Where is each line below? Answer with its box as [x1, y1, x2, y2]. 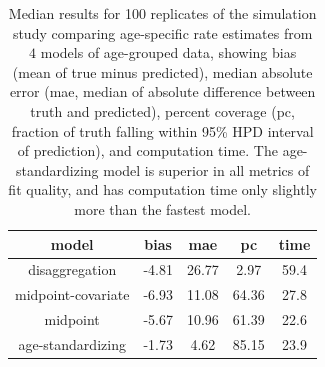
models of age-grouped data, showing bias [40, 42, 297, 63]
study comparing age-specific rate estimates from [12, 22, 313, 43]
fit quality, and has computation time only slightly [8, 179, 317, 200]
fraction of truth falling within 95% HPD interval [11, 120, 314, 141]
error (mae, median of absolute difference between [9, 81, 316, 102]
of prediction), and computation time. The [17, 140, 278, 161]
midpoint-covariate [15, 284, 130, 305]
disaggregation [28, 259, 117, 280]
